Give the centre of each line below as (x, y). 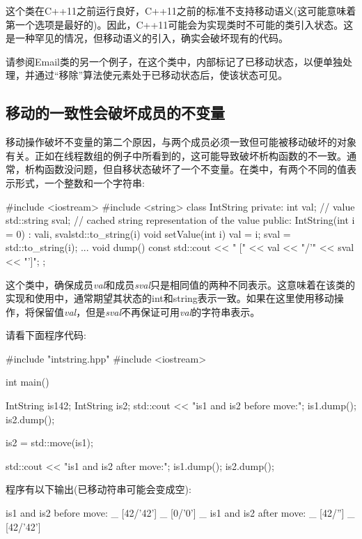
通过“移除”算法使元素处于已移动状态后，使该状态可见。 (161, 75)
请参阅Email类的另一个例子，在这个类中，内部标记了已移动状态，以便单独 (174, 61)
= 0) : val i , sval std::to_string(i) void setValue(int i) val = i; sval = (148, 233)
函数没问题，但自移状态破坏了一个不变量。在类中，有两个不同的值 (195, 169)
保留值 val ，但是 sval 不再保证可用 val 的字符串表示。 (147, 311)
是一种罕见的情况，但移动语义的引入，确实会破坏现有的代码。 (147, 38)
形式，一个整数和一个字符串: (80, 182)
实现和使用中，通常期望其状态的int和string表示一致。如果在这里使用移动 (170, 298)
